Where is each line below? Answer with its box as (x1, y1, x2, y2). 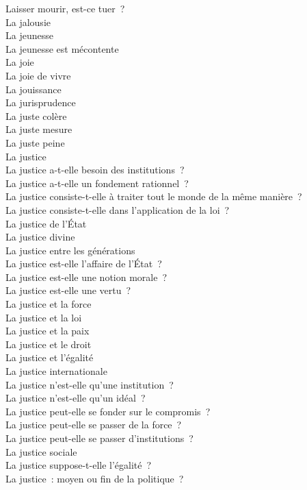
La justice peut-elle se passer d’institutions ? (5, 431, 193, 445)
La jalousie (5, 14, 51, 29)
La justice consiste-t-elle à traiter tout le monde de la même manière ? (5, 189, 302, 204)
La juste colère (5, 108, 67, 123)
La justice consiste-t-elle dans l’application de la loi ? (5, 202, 230, 217)
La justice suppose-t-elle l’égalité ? (5, 458, 152, 472)
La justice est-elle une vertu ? (5, 283, 131, 297)
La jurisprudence (5, 95, 76, 110)
